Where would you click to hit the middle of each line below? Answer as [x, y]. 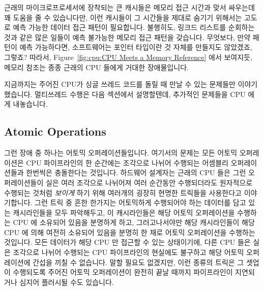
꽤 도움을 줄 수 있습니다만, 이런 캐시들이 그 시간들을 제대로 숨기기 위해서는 [123, 17]
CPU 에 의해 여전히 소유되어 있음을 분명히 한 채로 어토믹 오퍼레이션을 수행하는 [130, 232]
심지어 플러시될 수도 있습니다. [67, 282]
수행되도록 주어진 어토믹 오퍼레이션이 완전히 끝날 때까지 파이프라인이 [123, 272]
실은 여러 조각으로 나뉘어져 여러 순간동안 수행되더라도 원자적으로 [149, 182]
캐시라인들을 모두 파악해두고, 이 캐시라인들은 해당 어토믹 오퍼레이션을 [124, 212]
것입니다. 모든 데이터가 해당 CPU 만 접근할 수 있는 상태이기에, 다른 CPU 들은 [127, 242]
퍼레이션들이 [24, 182]
